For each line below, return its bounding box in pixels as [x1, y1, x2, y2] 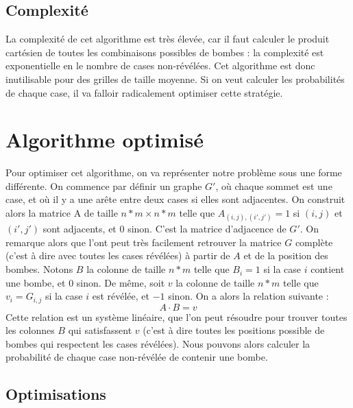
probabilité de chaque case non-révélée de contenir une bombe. [5, 350, 268, 364]
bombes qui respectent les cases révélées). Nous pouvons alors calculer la [5, 336, 311, 350]
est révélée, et [92, 289, 149, 303]
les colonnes [5, 323, 55, 337]
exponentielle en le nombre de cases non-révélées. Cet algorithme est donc [5, 58, 315, 73]
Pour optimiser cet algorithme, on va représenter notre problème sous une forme [5, 165, 342, 180]
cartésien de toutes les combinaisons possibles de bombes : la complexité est [5, 45, 324, 59]
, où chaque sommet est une [215, 178, 332, 193]
